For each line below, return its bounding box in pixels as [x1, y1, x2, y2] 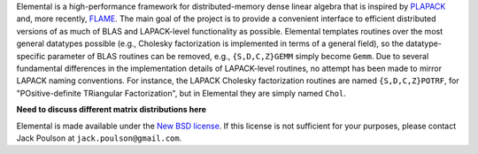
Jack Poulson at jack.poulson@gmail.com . [16, 133, 182, 143]
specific [16, 50, 46, 61]
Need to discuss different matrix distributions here [16, 104, 207, 115]
